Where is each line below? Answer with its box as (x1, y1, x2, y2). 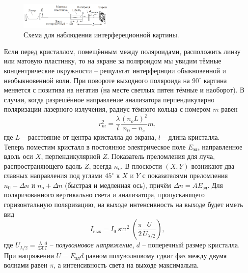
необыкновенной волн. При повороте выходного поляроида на (4, 75, 190, 85)
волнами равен (4, 260, 48, 270)
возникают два (191, 160, 235, 171)
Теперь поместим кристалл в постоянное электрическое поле (4, 141, 186, 152)
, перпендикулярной (41, 151, 101, 161)
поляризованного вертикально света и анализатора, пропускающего (4, 189, 205, 200)
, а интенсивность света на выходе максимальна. (54, 260, 199, 270)
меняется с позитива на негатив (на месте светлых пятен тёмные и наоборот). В (4, 85, 245, 95)
